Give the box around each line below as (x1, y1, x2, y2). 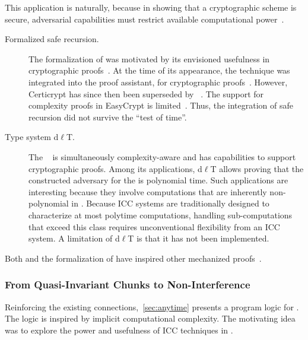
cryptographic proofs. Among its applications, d (28, 162, 202, 174)
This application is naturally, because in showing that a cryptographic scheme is (5, 1, 297, 13)
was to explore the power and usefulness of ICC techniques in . (5, 323, 233, 336)
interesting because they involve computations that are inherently (28, 185, 267, 198)
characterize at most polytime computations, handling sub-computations (28, 208, 293, 221)
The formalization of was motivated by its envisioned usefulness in (28, 52, 270, 65)
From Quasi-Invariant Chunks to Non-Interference (5, 277, 250, 292)
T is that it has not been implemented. (128, 232, 269, 244)
